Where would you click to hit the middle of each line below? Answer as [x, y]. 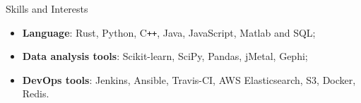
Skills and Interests [47, 8]
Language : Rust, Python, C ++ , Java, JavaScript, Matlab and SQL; [169, 32]
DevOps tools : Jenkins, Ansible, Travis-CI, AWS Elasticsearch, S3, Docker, [189, 79]
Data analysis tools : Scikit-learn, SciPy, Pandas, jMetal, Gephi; [165, 56]
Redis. [36, 93]
